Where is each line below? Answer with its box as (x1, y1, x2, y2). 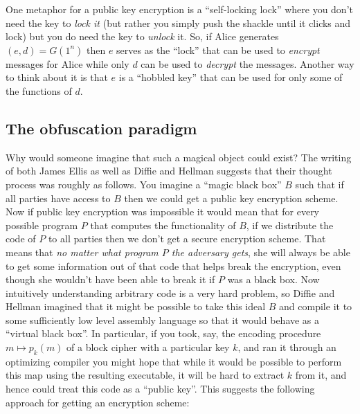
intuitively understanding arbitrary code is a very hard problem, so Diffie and (6, 285, 335, 300)
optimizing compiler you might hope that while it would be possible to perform (6, 354, 342, 368)
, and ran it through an (237, 340, 336, 354)
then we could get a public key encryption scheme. (124, 190, 339, 205)
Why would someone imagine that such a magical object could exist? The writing (6, 150, 352, 164)
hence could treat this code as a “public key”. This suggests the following (6, 381, 315, 396)
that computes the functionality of (90, 217, 236, 232)
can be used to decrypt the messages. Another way (141, 56, 354, 71)
